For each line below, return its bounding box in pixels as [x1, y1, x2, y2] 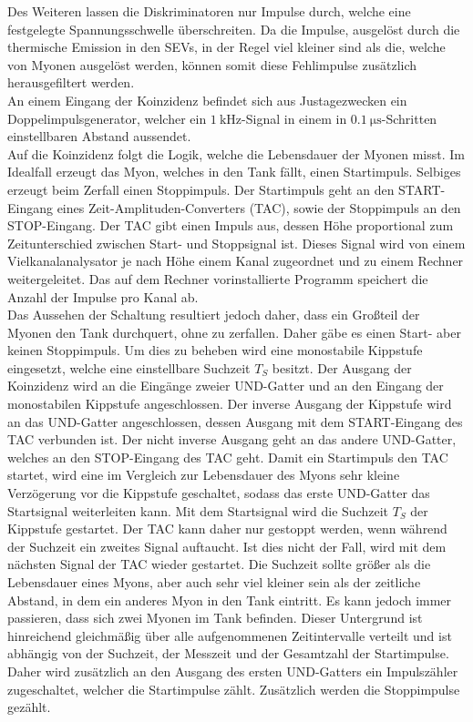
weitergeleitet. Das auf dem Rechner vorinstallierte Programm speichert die [7, 269, 428, 288]
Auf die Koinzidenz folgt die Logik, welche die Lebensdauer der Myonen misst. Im [7, 144, 465, 163]
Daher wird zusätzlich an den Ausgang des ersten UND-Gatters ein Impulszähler [7, 661, 458, 680]
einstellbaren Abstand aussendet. [7, 127, 191, 146]
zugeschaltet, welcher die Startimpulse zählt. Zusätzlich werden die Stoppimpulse [7, 679, 460, 698]
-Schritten [381, 108, 437, 127]
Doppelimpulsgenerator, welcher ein [7, 108, 207, 127]
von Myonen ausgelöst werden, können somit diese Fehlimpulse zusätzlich [7, 55, 417, 74]
